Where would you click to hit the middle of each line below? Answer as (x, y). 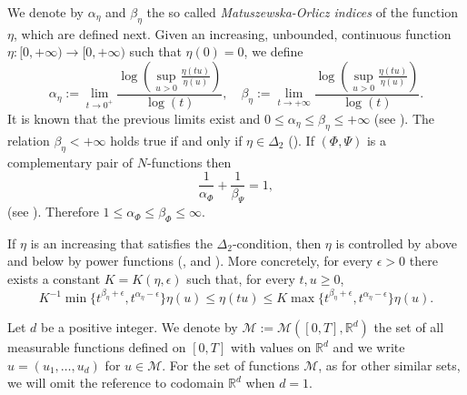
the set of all (409, 327)
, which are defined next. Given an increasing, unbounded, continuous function (232, 33)
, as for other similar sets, (389, 365)
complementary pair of (70, 162)
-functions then (189, 162)
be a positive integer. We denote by (139, 327)
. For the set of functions (231, 365)
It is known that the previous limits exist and (134, 119)
